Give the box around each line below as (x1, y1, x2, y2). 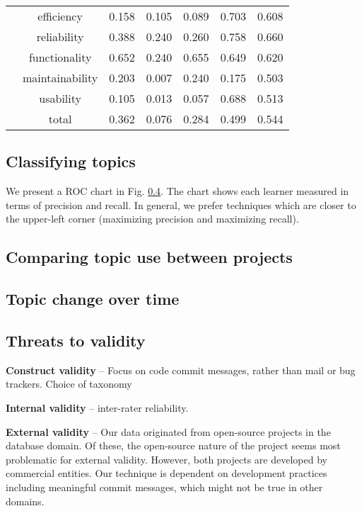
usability (39, 90, 81, 106)
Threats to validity (6, 329, 146, 351)
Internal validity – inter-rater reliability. (6, 400, 189, 415)
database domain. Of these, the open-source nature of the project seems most (6, 438, 341, 453)
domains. (6, 493, 45, 508)
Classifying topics (6, 150, 136, 172)
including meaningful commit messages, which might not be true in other (6, 479, 323, 494)
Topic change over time (6, 288, 180, 310)
